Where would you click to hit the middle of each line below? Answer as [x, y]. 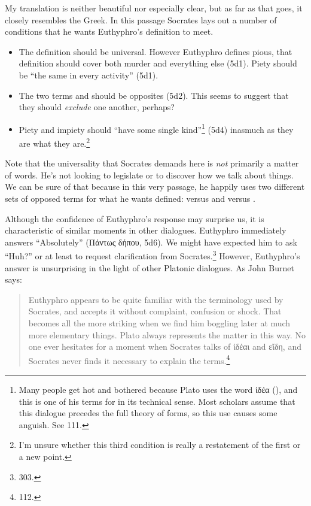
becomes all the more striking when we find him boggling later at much [159, 323]
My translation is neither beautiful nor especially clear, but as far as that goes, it [154, 8]
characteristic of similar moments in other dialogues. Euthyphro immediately [146, 230]
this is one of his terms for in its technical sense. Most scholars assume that [157, 401]
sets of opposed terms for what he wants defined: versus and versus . [130, 199]
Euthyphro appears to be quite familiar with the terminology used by [156, 299]
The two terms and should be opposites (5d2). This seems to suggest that [154, 95]
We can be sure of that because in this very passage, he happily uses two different [155, 187]
